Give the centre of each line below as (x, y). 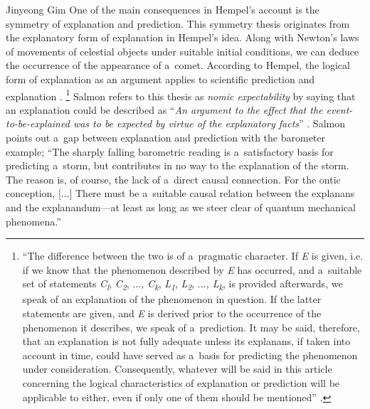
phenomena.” (33, 221)
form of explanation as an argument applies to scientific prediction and (160, 79)
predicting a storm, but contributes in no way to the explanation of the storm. (178, 165)
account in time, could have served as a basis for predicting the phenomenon (190, 355)
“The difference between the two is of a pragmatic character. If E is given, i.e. (193, 256)
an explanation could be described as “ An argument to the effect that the (164, 109)
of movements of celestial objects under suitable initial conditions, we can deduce (183, 51)
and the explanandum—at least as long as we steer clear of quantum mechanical (181, 207)
